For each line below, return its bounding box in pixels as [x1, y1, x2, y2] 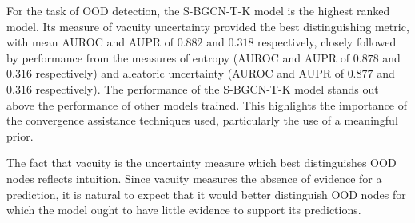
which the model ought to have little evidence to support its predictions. [6, 201, 361, 218]
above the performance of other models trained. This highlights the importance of [6, 96, 407, 113]
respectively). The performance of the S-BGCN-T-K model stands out [35, 80, 379, 97]
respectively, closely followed [257, 34, 397, 50]
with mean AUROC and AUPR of [6, 34, 174, 50]
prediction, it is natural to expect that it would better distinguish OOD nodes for [6, 185, 406, 202]
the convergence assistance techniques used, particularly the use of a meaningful [6, 112, 398, 129]
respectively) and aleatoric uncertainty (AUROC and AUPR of [35, 65, 344, 82]
